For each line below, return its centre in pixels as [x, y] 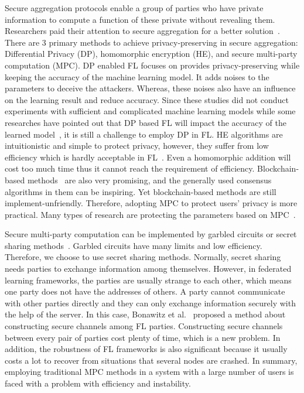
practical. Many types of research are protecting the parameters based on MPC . [150, 214]
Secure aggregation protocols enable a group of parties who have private [134, 8]
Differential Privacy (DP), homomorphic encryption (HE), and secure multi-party [151, 54]
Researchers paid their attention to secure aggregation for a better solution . [142, 31]
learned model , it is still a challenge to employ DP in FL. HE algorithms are [144, 134]
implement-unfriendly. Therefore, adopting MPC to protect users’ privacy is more [151, 203]
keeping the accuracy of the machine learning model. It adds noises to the [137, 76]
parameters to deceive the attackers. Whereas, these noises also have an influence [150, 88]
